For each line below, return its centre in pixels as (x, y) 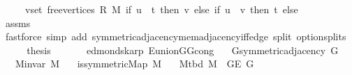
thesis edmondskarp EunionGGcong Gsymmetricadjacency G (183, 50)
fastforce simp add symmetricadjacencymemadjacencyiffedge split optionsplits (176, 36)
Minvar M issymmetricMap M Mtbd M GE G (134, 64)
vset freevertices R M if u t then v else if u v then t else (161, 9)
